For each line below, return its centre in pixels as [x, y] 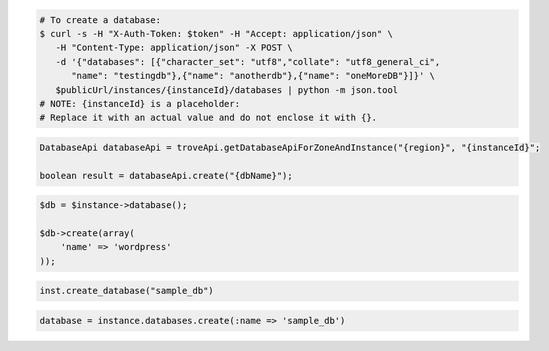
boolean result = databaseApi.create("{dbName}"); [166, 175]
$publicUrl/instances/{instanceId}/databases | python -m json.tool [227, 89]
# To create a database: [100, 19]
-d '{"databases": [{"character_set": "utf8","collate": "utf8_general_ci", [248, 61]
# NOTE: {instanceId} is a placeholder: [139, 103]
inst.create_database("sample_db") [126, 291]
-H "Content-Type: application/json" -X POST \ [174, 48]
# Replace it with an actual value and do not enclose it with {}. [208, 118]
